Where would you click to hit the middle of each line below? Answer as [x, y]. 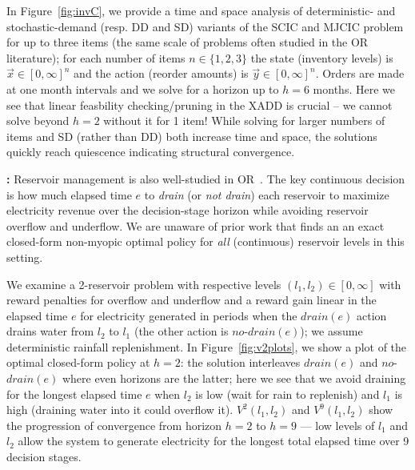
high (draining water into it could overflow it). [120, 410]
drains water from [50, 331]
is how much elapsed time [69, 194]
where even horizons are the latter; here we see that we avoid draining [234, 378]
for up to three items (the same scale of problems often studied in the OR [188, 42]
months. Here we [354, 88]
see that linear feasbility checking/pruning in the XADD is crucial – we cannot [200, 104]
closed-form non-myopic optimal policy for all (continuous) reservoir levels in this [206, 241]
